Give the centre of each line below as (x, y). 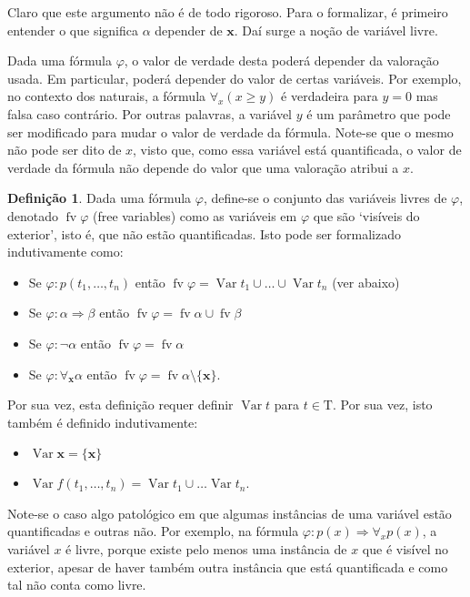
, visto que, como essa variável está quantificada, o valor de (297, 150)
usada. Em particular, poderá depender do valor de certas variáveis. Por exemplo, (235, 78)
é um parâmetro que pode (379, 113)
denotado (33, 215)
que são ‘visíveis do (366, 215)
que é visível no (405, 549)
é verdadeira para (330, 96)
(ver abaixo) (366, 282)
